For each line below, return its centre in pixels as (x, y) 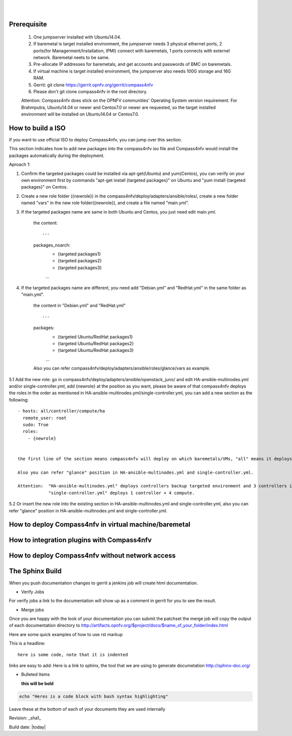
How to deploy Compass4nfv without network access (92, 556)
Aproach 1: (20, 165)
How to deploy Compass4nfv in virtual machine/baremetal (100, 525)
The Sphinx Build (35, 571)
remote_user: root (45, 418)
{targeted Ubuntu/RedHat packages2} (96, 343)
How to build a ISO (37, 128)
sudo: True (36, 425)
